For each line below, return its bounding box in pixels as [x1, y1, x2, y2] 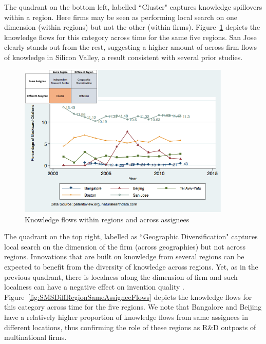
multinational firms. [4, 332, 67, 342]
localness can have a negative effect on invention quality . [4, 281, 184, 292]
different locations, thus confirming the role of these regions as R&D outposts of [4, 321, 256, 332]
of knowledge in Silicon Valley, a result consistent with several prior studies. [4, 51, 243, 62]
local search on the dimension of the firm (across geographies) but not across [4, 241, 246, 252]
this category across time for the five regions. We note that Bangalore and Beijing [4, 301, 262, 312]
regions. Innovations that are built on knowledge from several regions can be [4, 251, 244, 262]
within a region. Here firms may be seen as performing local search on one [4, 11, 237, 22]
